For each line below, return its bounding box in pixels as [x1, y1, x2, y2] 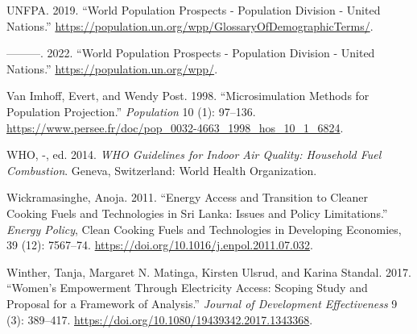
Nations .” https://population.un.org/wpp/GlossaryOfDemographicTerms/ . [6, 17, 374, 34]
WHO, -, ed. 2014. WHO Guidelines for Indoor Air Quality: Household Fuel [6, 146, 382, 163]
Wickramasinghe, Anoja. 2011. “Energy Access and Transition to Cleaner [6, 189, 369, 206]
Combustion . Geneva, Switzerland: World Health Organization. [6, 161, 317, 178]
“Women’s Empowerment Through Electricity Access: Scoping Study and [6, 279, 368, 296]
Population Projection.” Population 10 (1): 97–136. [6, 102, 256, 119]
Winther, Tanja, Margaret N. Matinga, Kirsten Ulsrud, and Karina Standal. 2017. [6, 263, 411, 280]
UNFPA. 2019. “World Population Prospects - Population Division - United [6, 2, 381, 18]
